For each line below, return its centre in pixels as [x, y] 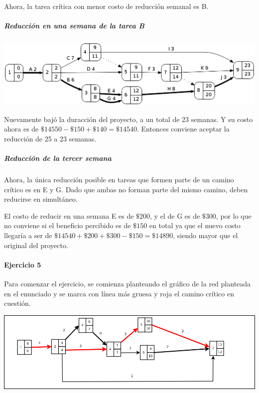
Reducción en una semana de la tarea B [74, 26]
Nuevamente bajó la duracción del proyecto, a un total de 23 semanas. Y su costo [129, 119]
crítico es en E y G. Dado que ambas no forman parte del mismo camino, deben [126, 189]
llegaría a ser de [28, 235]
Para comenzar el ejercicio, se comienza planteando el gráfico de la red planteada [128, 283]
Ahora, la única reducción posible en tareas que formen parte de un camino [119, 179]
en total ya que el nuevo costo [195, 225]
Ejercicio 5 [23, 264]
